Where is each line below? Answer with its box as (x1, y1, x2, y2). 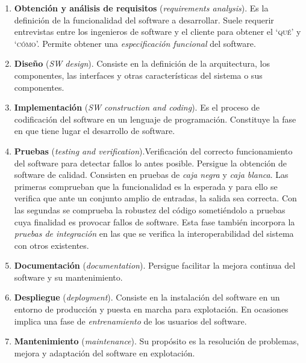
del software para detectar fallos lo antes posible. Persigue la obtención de (14, 156, 287, 169)
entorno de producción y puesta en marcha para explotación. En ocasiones (14, 303, 289, 316)
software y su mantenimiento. (14, 270, 123, 283)
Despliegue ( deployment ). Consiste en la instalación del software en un (14, 291, 280, 304)
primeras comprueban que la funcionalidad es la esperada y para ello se (14, 180, 278, 192)
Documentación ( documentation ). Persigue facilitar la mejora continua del (14, 259, 296, 272)
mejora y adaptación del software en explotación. (14, 346, 195, 359)
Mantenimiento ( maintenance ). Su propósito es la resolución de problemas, (14, 335, 299, 347)
